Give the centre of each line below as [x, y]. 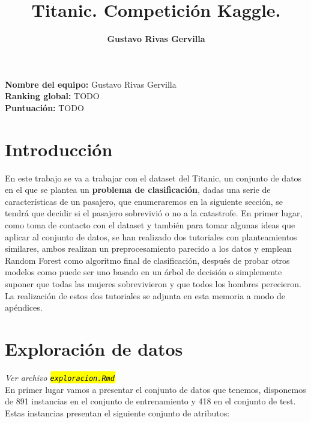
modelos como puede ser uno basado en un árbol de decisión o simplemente [143, 272]
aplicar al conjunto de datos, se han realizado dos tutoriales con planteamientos [151, 236]
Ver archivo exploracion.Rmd [60, 377]
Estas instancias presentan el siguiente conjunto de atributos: [117, 412]
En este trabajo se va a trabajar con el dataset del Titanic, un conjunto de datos [153, 178]
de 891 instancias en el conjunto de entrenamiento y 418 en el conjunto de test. [150, 401]
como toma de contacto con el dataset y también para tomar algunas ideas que [150, 225]
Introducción [59, 149]
